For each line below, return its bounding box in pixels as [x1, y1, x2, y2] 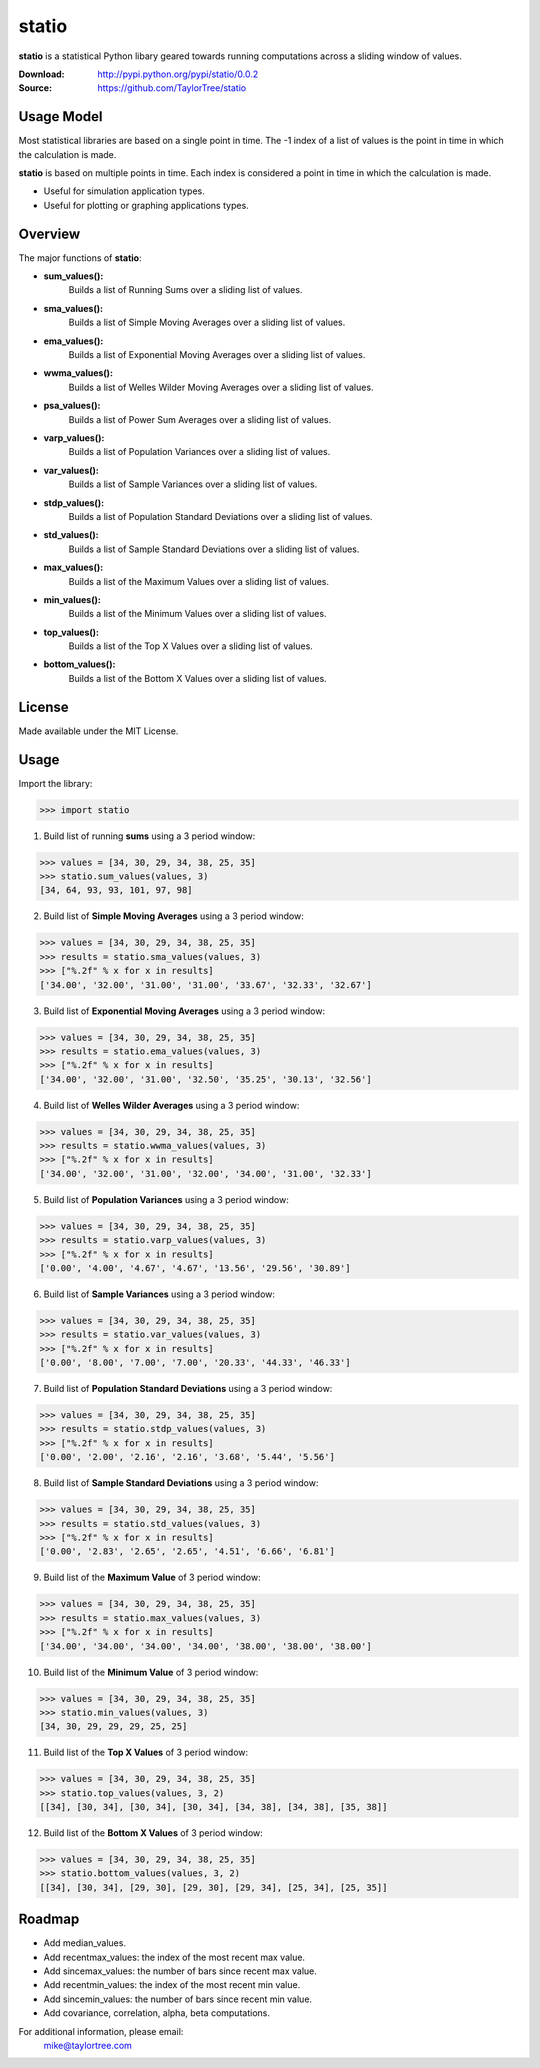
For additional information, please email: [18, 2025, 184, 2037]
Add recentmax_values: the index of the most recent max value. [43, 1951, 305, 1963]
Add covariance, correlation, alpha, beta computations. [43, 2007, 270, 2019]
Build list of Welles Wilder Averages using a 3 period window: [43, 1099, 300, 1111]
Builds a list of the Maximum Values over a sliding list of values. [68, 575, 330, 587]
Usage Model [18, 108, 103, 125]
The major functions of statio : [18, 251, 142, 264]
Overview [18, 225, 81, 242]
